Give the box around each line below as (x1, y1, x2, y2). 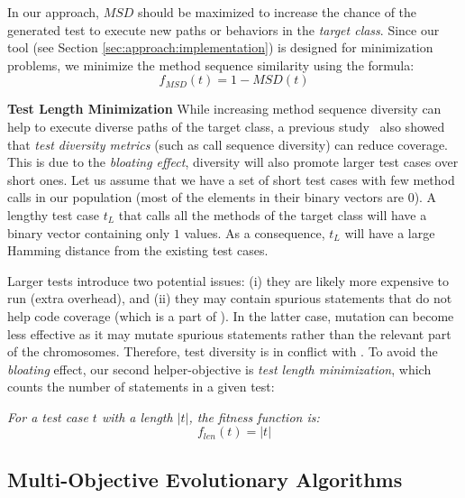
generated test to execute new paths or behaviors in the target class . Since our (7, 20, 440, 39)
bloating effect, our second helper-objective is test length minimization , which (7, 359, 432, 378)
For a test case (7, 407, 88, 426)
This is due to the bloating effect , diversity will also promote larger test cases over (7, 152, 459, 171)
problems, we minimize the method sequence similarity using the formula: (7, 55, 415, 74)
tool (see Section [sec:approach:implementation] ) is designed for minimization (7, 38, 433, 57)
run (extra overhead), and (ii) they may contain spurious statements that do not (7, 289, 452, 308)
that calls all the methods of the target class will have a (118, 205, 427, 224)
